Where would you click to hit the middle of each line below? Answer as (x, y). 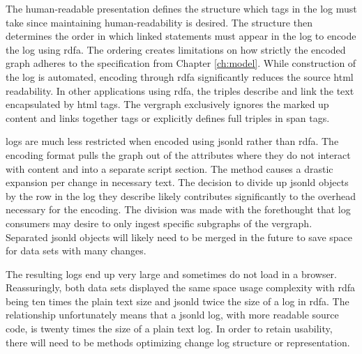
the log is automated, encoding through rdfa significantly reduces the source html (180, 76)
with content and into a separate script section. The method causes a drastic (169, 168)
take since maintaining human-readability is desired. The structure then (159, 22)
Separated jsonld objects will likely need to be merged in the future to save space (179, 237)
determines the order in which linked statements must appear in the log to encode (181, 36)
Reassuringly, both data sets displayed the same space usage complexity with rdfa (180, 287)
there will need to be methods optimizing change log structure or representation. (178, 342)
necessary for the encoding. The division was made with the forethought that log (178, 209)
